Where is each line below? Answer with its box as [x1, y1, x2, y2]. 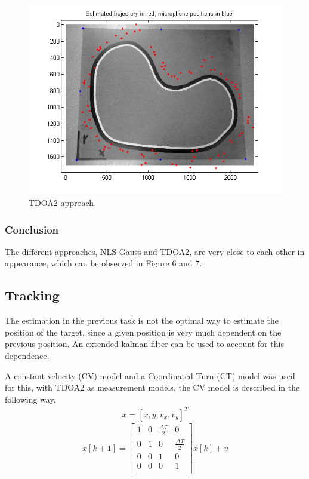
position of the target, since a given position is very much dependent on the [5, 326, 282, 338]
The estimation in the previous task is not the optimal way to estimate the [5, 314, 279, 327]
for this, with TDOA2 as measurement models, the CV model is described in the [5, 381, 300, 394]
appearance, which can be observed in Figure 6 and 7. [5, 257, 202, 269]
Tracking [5, 286, 60, 305]
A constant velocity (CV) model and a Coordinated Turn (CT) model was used [5, 369, 295, 382]
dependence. [5, 349, 50, 361]
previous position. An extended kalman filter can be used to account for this [5, 337, 284, 350]
